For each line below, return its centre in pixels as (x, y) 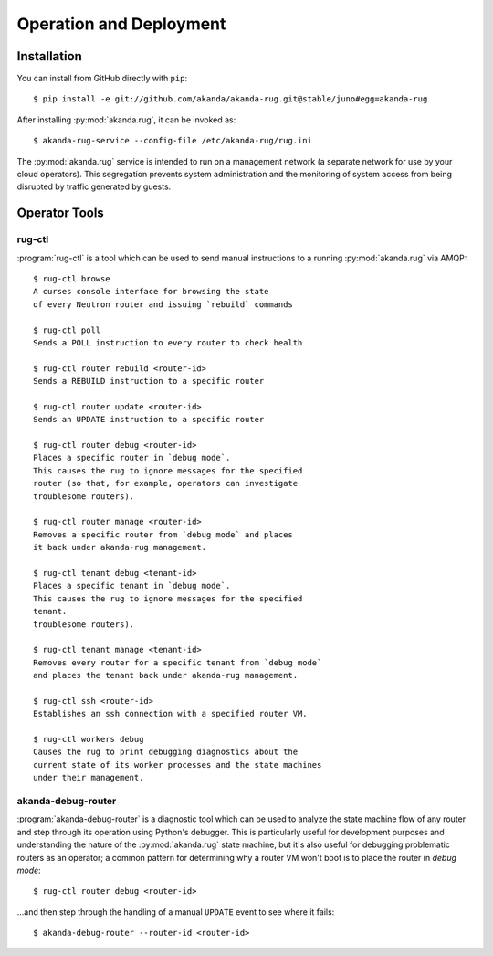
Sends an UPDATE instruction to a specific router (149, 420)
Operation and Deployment (121, 24)
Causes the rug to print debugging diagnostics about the (166, 752)
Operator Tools (60, 213)
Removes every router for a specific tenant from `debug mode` (178, 662)
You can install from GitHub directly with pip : (102, 79)
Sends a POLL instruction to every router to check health (168, 342)
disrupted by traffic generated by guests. (94, 186)
